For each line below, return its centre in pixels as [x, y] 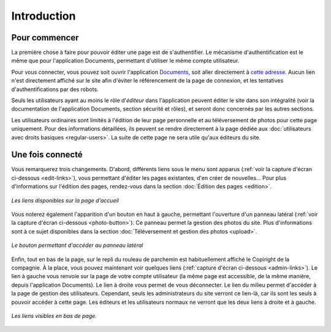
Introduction [44, 16]
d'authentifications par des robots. [55, 89]
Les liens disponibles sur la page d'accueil [65, 200]
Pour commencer [45, 38]
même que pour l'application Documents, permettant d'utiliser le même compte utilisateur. [125, 61]
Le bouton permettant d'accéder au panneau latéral [77, 245]
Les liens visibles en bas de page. [54, 315]
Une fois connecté [47, 155]
